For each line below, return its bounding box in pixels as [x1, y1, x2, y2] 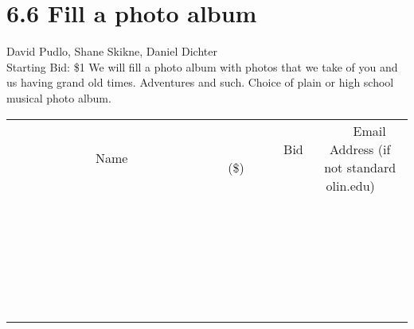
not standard [324, 157, 396, 176]
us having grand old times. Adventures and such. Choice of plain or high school [6, 74, 394, 91]
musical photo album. [6, 89, 111, 106]
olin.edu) [326, 176, 375, 195]
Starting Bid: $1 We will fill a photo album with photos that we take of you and [6, 58, 398, 75]
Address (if [330, 139, 391, 158]
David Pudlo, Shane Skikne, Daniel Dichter [6, 43, 217, 60]
